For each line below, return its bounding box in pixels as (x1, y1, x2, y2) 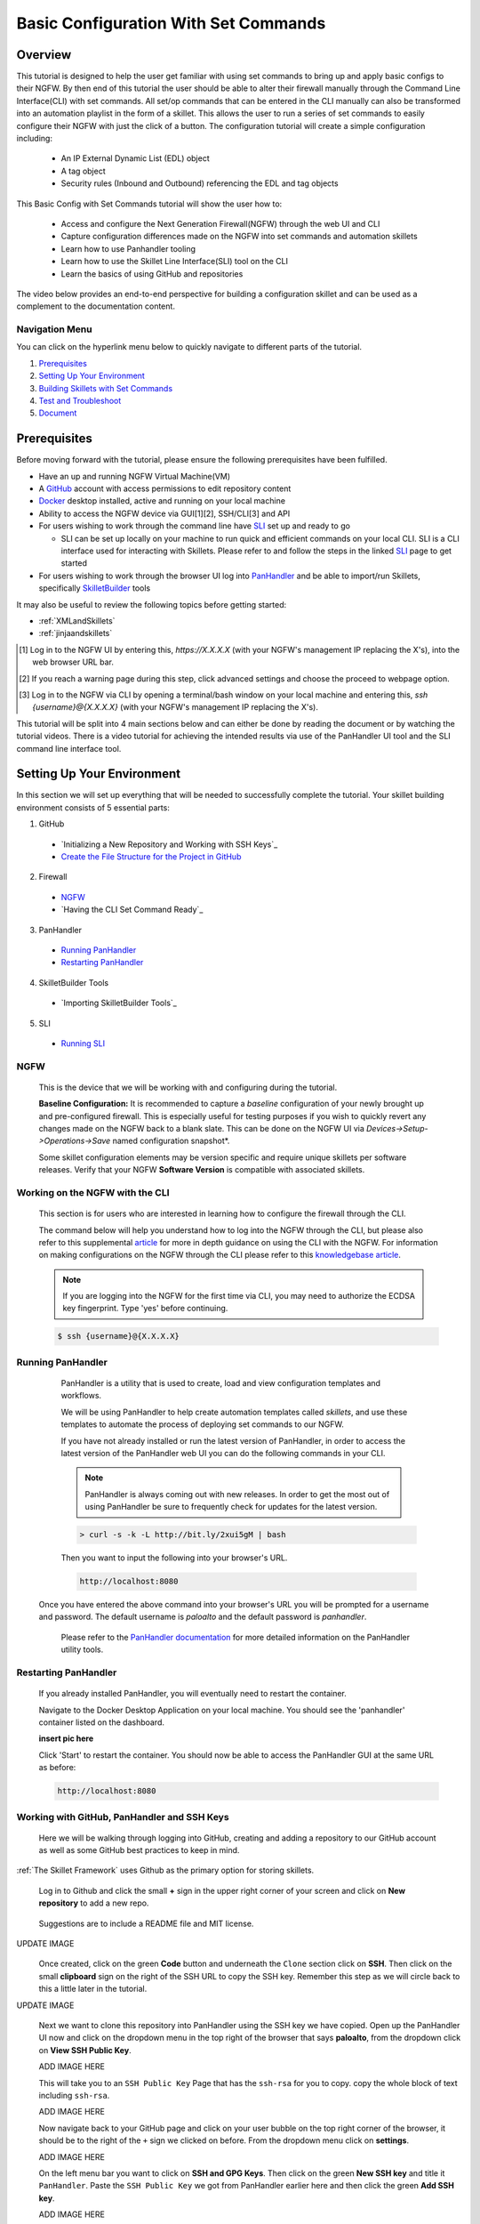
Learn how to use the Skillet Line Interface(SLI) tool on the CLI (60, 256, 289, 267)
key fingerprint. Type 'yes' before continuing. (62, 1303, 228, 1314)
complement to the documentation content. (16, 301, 175, 311)
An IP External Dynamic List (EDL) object (60, 153, 210, 164)
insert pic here (38, 1733, 94, 1744)
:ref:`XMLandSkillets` (38, 616, 116, 626)
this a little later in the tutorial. (38, 1984, 148, 1994)
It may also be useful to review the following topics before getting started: (16, 599, 287, 609)
